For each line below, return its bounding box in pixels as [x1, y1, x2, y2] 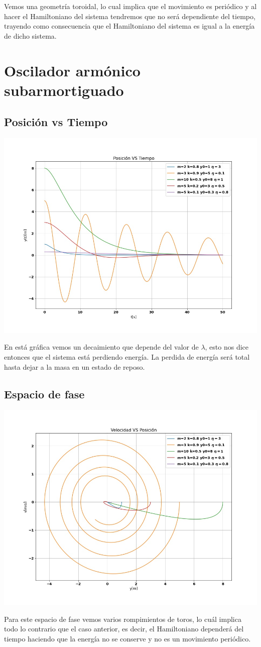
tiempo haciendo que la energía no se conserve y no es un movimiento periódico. [4, 633, 251, 643]
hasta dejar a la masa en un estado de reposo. [4, 361, 145, 372]
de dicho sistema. [4, 30, 57, 41]
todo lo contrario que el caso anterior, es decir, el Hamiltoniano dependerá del [4, 623, 244, 634]
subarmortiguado [4, 79, 124, 100]
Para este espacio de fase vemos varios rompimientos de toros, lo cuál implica [4, 613, 241, 624]
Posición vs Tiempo [4, 114, 108, 130]
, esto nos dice [205, 342, 249, 352]
